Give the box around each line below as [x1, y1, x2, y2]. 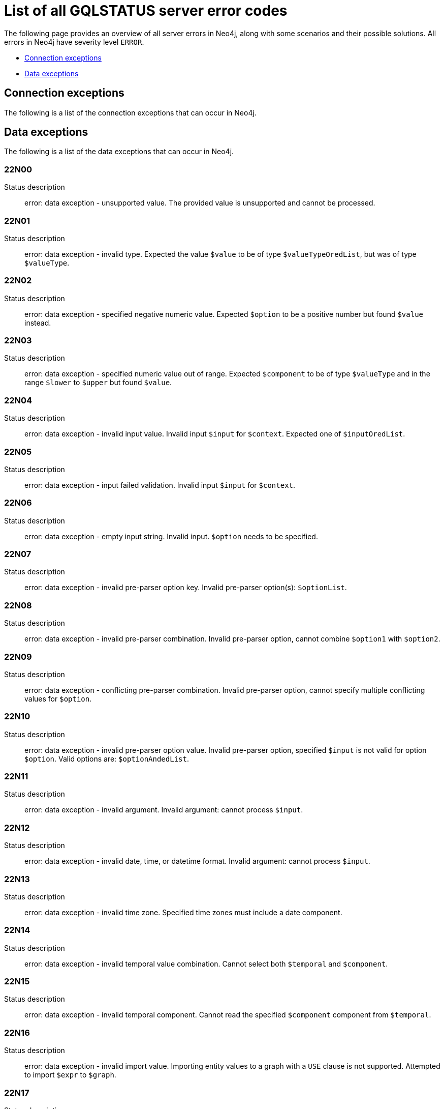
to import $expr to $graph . [24, 1070, 116, 1079]
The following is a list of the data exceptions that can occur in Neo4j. [4, 147, 234, 156]
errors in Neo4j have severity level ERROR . [4, 37, 144, 46]
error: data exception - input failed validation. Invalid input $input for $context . [24, 480, 296, 489]
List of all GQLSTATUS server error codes [4, 2, 288, 19]
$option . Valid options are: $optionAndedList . [24, 754, 189, 763]
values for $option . [24, 694, 92, 703]
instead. [24, 318, 51, 327]
